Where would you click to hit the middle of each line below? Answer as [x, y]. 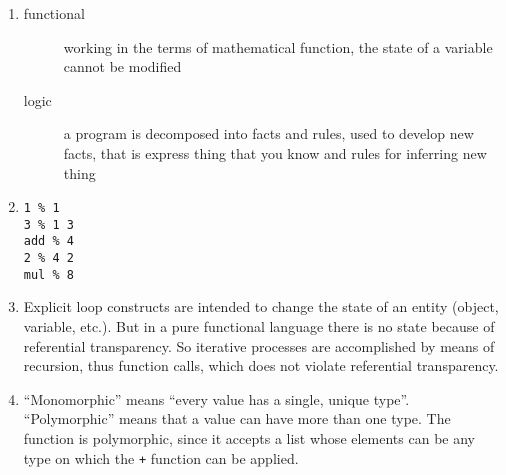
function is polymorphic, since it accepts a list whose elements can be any [249, 438]
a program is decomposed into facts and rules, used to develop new [268, 133]
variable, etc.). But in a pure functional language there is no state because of [259, 326]
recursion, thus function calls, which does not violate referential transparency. [261, 365]
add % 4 [48, 241]
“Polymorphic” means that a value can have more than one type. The [237, 418]
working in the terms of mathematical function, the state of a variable [278, 46]
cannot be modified [122, 66]
